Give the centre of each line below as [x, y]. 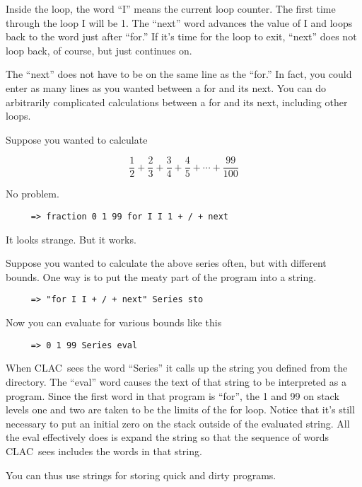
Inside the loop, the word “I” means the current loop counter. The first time [171, 8]
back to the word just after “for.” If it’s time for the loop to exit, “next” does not [181, 36]
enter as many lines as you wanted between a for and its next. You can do [166, 87]
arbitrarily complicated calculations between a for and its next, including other [177, 102]
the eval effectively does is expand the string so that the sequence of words [168, 437]
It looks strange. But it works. [71, 239]
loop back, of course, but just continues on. [99, 50]
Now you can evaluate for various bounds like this [114, 322]
